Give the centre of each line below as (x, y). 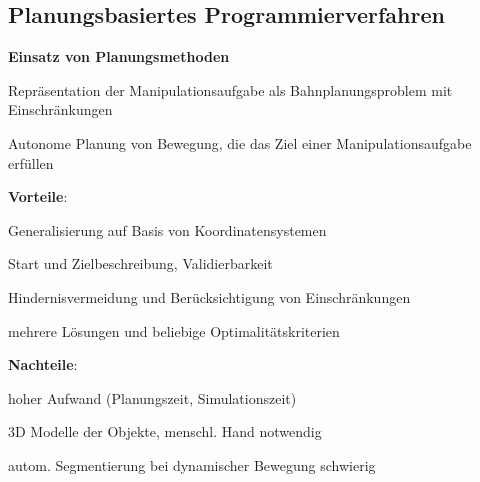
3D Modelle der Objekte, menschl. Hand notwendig (165, 431)
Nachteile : (43, 364)
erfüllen (31, 162)
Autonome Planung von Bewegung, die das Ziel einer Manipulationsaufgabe (240, 142)
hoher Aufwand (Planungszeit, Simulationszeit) (152, 397)
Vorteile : (38, 196)
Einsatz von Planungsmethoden (119, 56)
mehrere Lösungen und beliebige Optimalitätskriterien (174, 330)
